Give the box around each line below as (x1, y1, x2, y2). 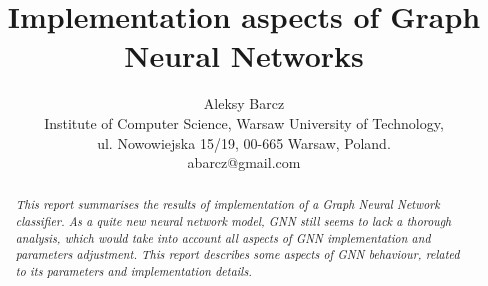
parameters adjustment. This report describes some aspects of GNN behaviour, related (15, 246, 460, 263)
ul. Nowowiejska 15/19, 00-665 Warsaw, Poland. (97, 132, 391, 153)
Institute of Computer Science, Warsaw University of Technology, (44, 112, 444, 133)
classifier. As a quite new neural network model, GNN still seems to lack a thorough (15, 213, 452, 230)
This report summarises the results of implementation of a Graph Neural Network (15, 196, 440, 213)
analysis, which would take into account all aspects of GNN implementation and (15, 229, 431, 246)
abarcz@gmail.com (187, 152, 301, 173)
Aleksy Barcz (203, 93, 285, 114)
